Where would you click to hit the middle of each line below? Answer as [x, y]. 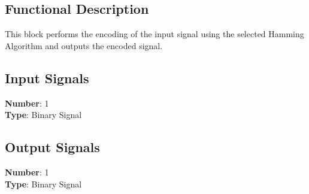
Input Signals [47, 78]
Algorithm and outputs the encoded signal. [84, 45]
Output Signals [52, 147]
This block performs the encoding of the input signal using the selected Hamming [154, 34]
